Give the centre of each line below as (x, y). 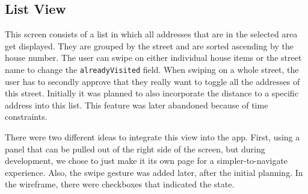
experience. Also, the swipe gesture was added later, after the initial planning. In (154, 172)
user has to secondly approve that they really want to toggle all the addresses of (152, 81)
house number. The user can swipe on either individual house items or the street (153, 58)
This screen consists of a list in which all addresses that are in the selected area (151, 34)
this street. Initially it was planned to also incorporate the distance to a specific (152, 93)
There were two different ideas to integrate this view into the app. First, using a (152, 137)
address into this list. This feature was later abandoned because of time (137, 105)
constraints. (26, 117)
